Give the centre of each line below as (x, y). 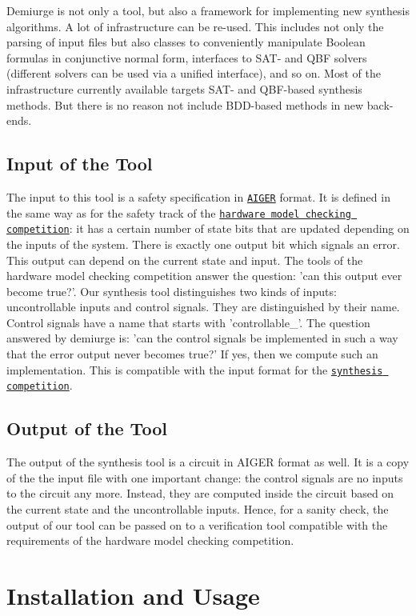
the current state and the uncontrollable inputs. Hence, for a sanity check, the (198, 508)
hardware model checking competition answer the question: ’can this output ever (204, 276)
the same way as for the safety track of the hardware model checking (179, 212)
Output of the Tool (87, 428)
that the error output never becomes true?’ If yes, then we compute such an (192, 354)
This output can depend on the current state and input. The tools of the (185, 260)
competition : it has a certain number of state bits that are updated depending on (208, 228)
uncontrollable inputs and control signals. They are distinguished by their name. (203, 307)
